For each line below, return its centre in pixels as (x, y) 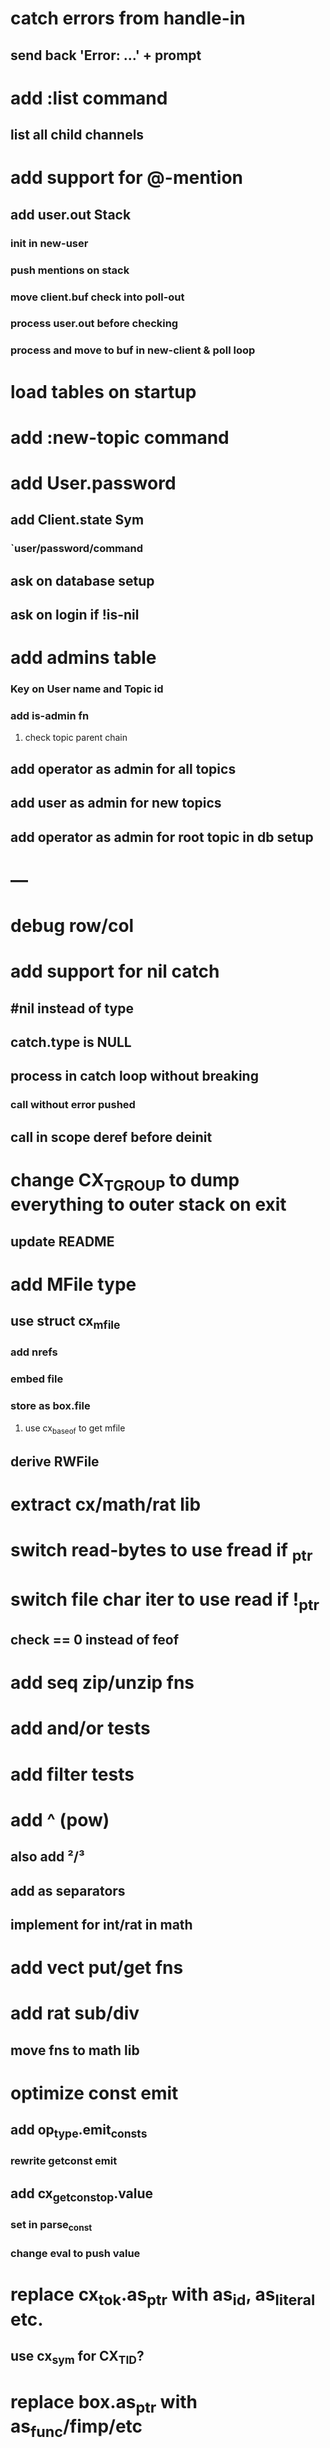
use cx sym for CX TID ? (77, 2357)
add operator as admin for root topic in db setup (162, 837)
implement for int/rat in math (101, 1924)
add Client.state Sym (77, 520)
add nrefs (34, 1352)
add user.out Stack (71, 214)
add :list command (89, 98)
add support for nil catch (115, 971)
